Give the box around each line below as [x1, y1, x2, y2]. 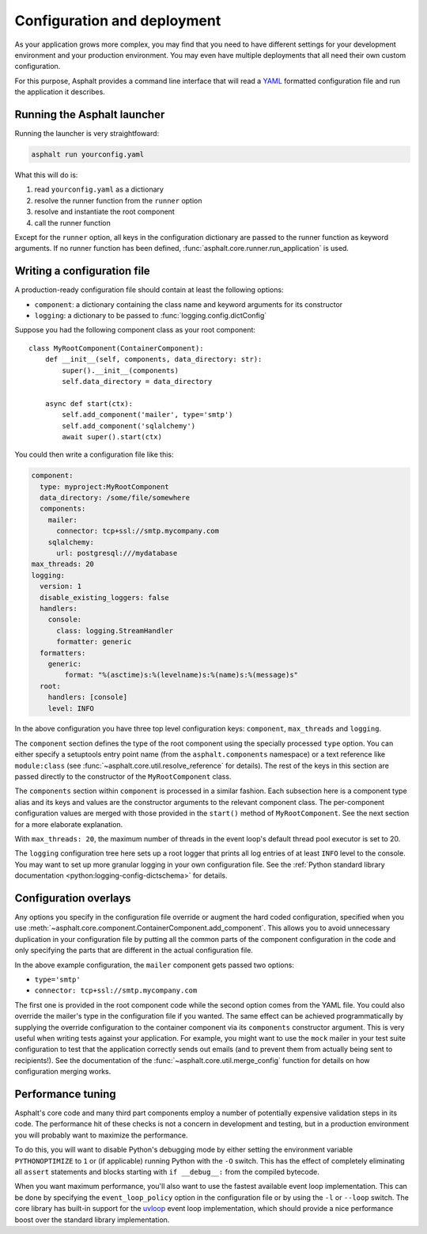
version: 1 [40, 582, 82, 591]
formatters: [40, 648, 86, 657]
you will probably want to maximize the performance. [14, 1130, 188, 1140]
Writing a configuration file [14, 264, 150, 278]
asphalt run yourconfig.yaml [31, 150, 145, 158]
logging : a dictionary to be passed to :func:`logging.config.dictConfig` [34, 311, 267, 321]
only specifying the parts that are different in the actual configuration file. [14, 946, 253, 955]
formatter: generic [56, 637, 132, 647]
